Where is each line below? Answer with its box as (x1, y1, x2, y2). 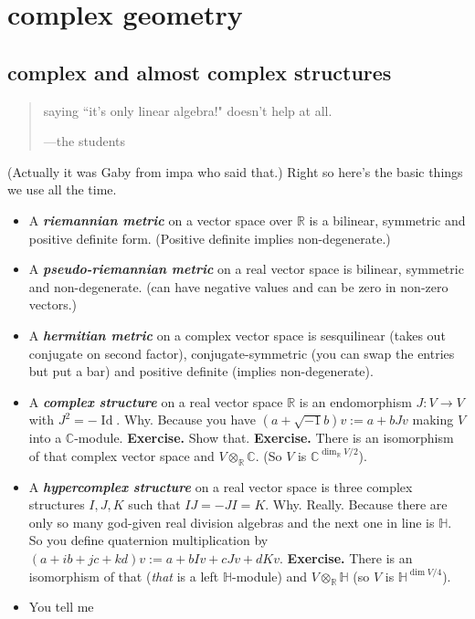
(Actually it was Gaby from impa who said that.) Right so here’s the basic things (7, 162, 463, 181)
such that (128, 495, 181, 514)
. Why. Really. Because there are (265, 495, 448, 514)
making (412, 410, 454, 429)
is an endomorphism (299, 392, 412, 411)
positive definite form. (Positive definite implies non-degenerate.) (28, 228, 391, 247)
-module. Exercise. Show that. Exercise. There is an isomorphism (74, 428, 454, 447)
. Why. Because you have (116, 410, 257, 429)
